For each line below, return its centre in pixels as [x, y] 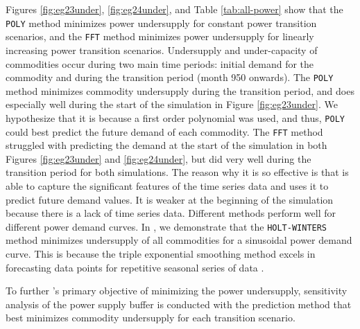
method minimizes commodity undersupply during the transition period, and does [180, 90]
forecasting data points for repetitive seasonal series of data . [135, 267]
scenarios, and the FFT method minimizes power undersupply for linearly [160, 36]
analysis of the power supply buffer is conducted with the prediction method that [179, 304]
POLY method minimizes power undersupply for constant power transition [161, 23]
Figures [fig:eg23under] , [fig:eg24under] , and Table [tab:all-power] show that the [174, 9]
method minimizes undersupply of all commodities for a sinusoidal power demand [179, 240]
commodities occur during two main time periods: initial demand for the [160, 63]
